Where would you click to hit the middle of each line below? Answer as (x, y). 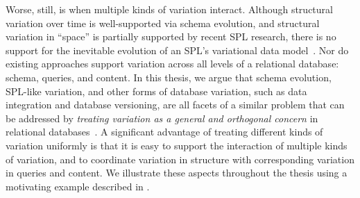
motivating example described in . (78, 186)
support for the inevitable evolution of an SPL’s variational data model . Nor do (177, 50)
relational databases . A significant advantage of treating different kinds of (164, 132)
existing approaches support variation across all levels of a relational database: (172, 64)
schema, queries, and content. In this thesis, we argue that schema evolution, (169, 77)
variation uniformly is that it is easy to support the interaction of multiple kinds (177, 145)
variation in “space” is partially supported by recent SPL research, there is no (171, 36)
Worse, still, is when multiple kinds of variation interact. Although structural (169, 9)
